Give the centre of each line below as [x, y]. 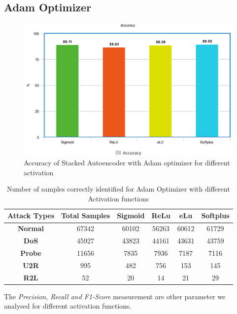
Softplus [215, 216]
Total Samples [86, 216]
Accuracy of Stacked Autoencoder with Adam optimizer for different [127, 163]
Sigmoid [131, 216]
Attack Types [31, 216]
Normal [31, 228]
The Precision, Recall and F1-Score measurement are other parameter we [115, 296]
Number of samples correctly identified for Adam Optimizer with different [118, 189]
